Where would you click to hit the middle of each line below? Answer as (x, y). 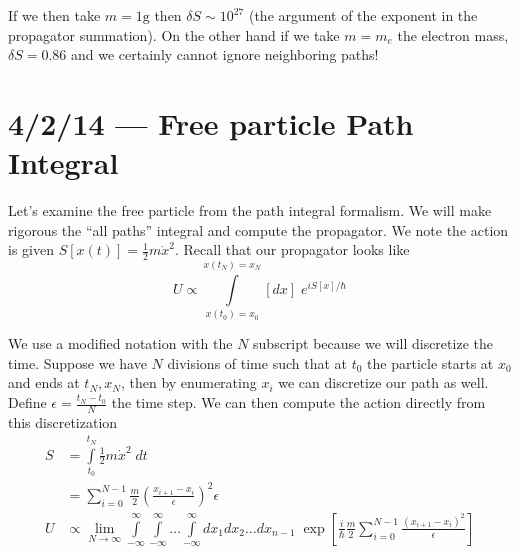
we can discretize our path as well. (383, 382)
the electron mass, (453, 34)
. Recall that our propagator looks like (292, 249)
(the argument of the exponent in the (363, 15)
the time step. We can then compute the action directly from (298, 402)
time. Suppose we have (77, 362)
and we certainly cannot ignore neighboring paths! (225, 54)
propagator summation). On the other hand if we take (174, 34)
